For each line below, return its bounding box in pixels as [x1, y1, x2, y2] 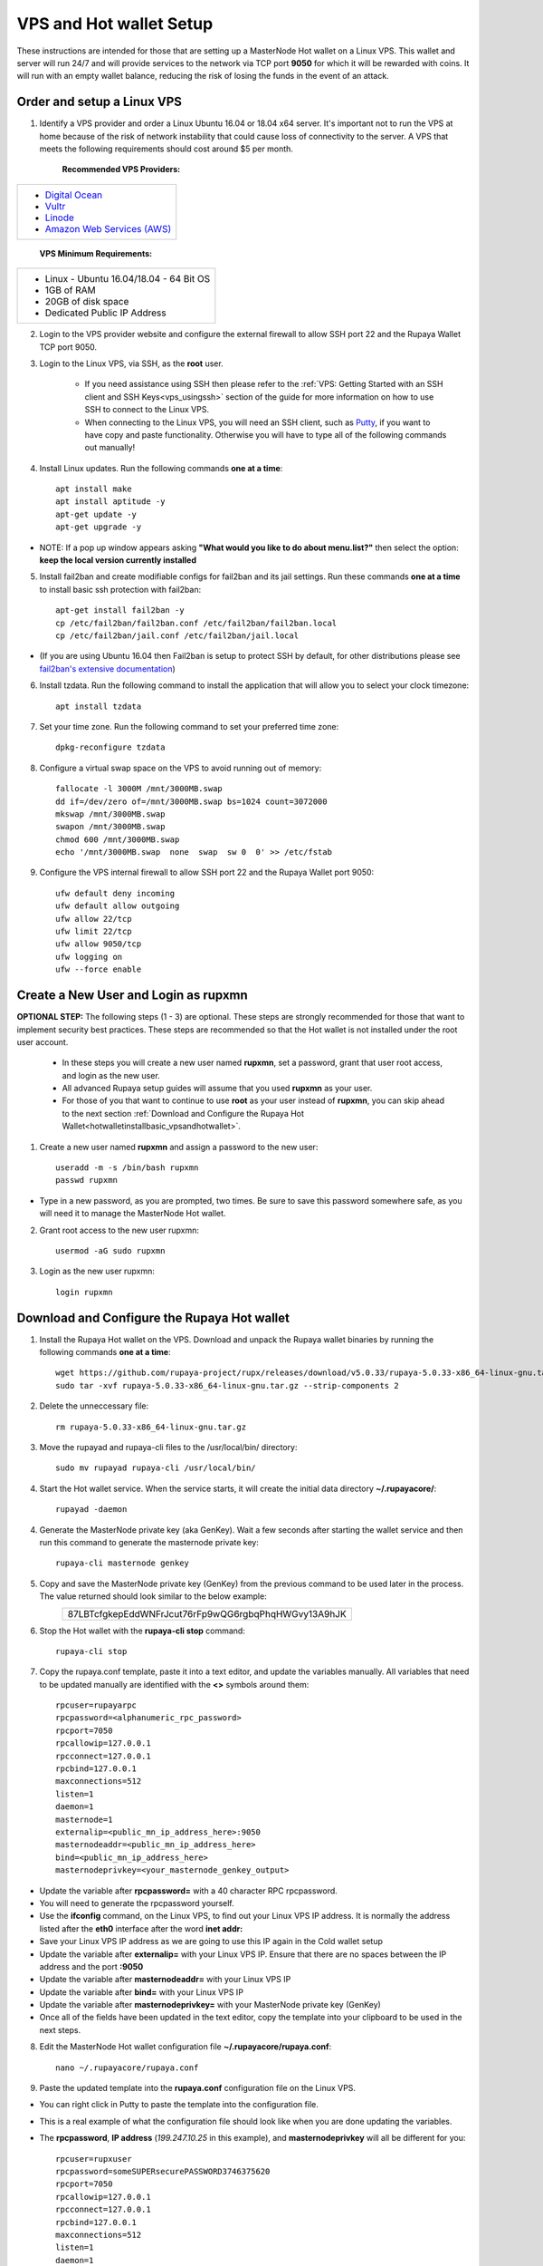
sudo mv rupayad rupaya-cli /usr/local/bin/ [55, 1463, 257, 1473]
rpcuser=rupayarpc [55, 1700, 138, 1710]
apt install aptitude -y [55, 497, 166, 507]
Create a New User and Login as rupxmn [16, 988, 248, 1003]
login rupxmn [55, 1287, 113, 1297]
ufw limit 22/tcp [55, 926, 132, 937]
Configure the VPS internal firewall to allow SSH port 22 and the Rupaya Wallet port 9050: [39, 867, 375, 878]
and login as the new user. [62, 1070, 160, 1080]
